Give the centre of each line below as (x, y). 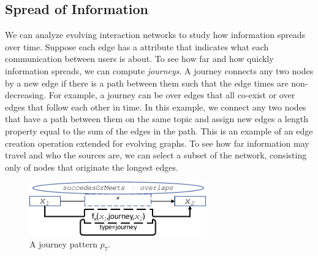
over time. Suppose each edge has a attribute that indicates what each (137, 46)
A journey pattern (63, 244)
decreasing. (26, 95)
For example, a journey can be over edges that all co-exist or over (172, 95)
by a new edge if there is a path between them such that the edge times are (147, 83)
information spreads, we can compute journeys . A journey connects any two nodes (159, 70)
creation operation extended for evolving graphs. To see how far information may (157, 143)
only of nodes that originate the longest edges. (92, 167)
